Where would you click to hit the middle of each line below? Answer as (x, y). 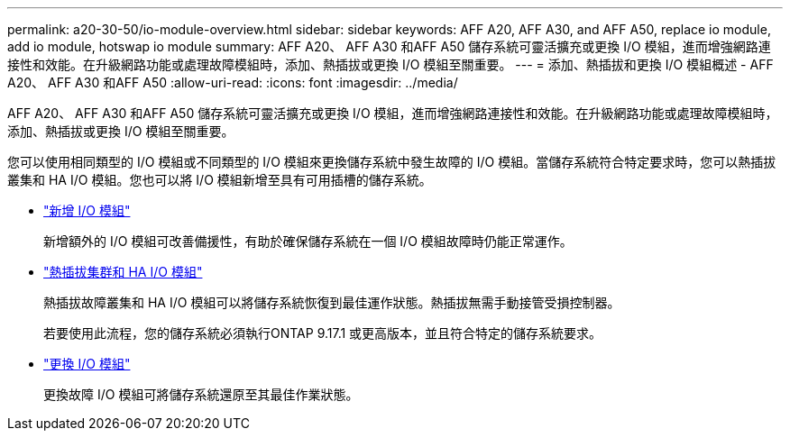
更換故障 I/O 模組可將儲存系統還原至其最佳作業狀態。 (201, 394)
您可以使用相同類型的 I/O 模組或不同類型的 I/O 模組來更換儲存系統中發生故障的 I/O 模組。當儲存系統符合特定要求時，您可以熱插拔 (392, 162)
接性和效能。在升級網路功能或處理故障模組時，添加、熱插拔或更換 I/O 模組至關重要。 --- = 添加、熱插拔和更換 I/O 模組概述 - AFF (390, 64)
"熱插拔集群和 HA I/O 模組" (123, 272)
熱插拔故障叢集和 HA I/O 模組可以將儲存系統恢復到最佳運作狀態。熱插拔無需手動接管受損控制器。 (332, 302)
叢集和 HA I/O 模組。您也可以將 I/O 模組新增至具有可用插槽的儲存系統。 (220, 180)
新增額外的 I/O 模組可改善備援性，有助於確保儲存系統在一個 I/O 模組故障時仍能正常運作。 (308, 241)
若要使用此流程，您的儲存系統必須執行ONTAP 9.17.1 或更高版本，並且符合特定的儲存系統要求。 (323, 333)
